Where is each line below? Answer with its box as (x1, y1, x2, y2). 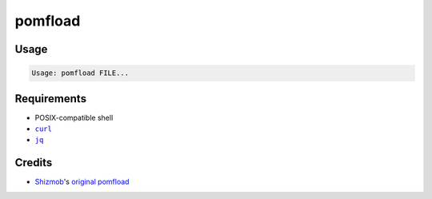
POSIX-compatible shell (34, 113, 114, 122)
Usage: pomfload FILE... (31, 69, 130, 78)
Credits (14, 156, 53, 169)
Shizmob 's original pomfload (34, 177, 130, 187)
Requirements (14, 92, 87, 105)
